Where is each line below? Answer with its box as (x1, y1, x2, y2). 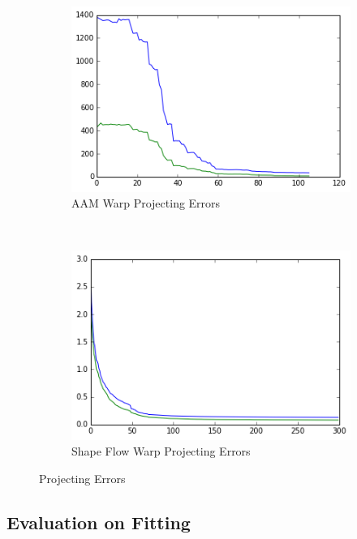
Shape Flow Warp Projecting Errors (71, 443, 251, 460)
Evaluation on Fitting (6, 509, 191, 534)
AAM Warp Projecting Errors (71, 195, 221, 212)
